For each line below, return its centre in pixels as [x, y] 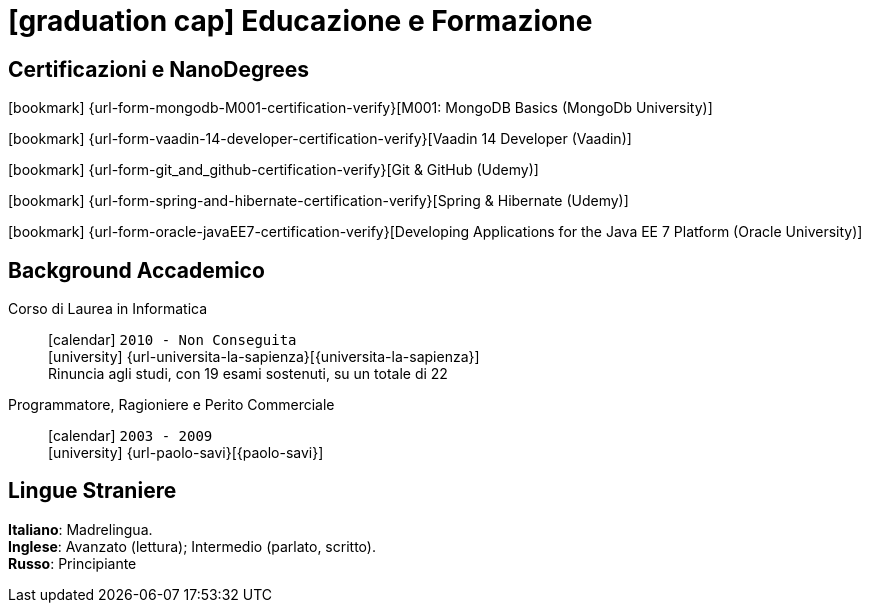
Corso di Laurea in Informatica [108, 309]
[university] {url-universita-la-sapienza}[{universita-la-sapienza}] [264, 357]
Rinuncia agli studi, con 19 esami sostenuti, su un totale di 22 [248, 374]
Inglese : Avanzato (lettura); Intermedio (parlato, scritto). [192, 546]
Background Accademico [136, 270]
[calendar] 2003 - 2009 [130, 436]
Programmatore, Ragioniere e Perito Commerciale [171, 405]
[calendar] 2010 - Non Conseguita [172, 340]
